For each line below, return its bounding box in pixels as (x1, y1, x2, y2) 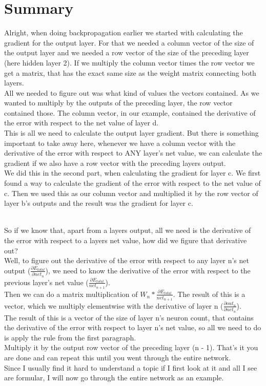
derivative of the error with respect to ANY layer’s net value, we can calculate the (4, 147, 262, 158)
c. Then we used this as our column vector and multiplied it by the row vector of (4, 187, 258, 198)
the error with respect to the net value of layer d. (4, 117, 159, 128)
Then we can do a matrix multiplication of (4, 288, 138, 299)
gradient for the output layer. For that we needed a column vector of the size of (4, 37, 254, 48)
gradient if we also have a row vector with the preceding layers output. (4, 157, 226, 168)
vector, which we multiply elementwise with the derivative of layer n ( (4, 300, 223, 311)
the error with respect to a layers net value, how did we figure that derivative (4, 235, 247, 245)
